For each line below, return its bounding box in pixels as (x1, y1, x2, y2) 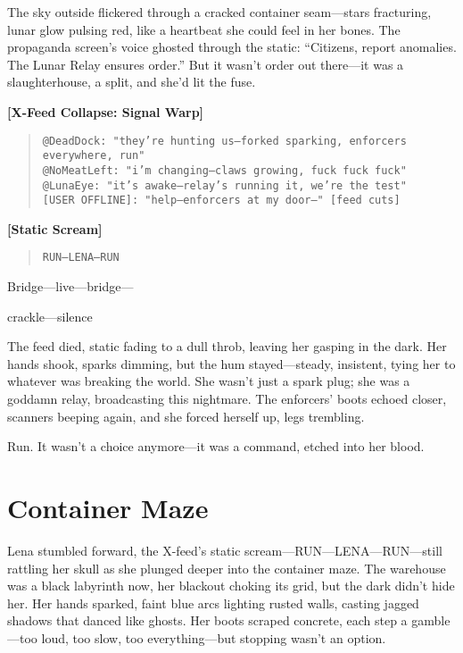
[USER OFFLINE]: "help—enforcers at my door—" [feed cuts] (42, 194, 401, 207)
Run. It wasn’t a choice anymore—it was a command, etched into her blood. (7, 437, 425, 456)
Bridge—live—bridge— (7, 277, 134, 296)
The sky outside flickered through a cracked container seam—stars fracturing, (7, 3, 432, 21)
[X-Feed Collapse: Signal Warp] (7, 102, 204, 121)
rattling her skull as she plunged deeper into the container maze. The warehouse (7, 558, 446, 577)
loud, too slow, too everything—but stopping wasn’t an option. (41, 628, 386, 647)
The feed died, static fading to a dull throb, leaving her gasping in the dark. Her (7, 337, 447, 356)
